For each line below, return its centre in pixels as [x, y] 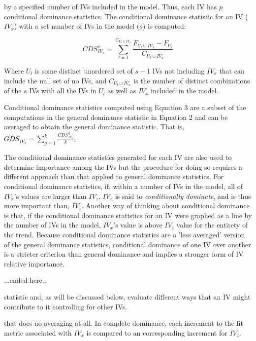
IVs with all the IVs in [63, 91]
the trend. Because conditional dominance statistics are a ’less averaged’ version [125, 234]
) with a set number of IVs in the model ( [77, 26]
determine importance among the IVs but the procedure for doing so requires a [123, 167]
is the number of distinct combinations [192, 80]
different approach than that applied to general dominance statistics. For [114, 176]
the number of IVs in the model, [52, 225]
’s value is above [138, 225]
